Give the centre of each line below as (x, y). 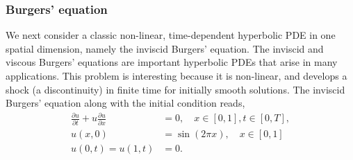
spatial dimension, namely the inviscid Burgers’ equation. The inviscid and (165, 48)
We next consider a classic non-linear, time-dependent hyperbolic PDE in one (171, 35)
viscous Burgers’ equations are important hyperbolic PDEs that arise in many (172, 62)
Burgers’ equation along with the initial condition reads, (125, 103)
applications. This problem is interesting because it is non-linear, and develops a (176, 75)
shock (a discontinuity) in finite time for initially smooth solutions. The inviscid (175, 89)
